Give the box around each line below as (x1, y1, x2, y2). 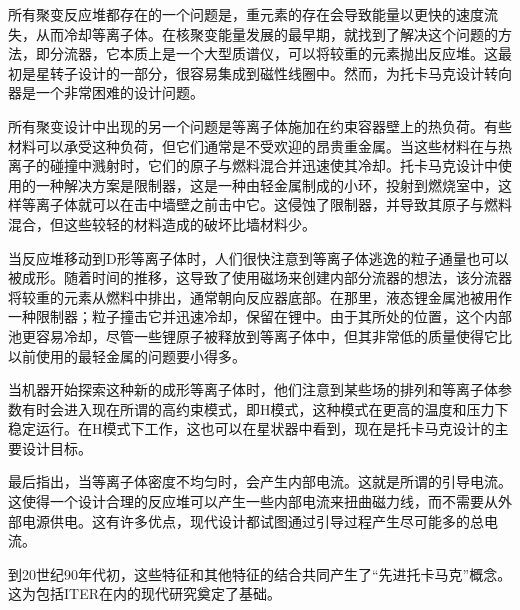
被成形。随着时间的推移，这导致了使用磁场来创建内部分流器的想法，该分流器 (8, 267, 512, 288)
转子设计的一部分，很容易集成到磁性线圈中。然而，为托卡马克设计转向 (49, 62, 512, 83)
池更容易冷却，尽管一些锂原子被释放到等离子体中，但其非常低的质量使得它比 (8, 325, 512, 346)
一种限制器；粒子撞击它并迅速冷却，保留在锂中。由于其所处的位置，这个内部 (8, 306, 512, 327)
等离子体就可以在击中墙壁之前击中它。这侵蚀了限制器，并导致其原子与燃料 (21, 194, 512, 215)
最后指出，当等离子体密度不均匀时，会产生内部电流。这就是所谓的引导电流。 (8, 471, 512, 492)
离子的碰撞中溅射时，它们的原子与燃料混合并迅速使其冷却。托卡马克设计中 (8, 155, 498, 176)
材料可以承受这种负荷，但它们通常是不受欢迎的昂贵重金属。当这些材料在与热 (8, 135, 512, 156)
